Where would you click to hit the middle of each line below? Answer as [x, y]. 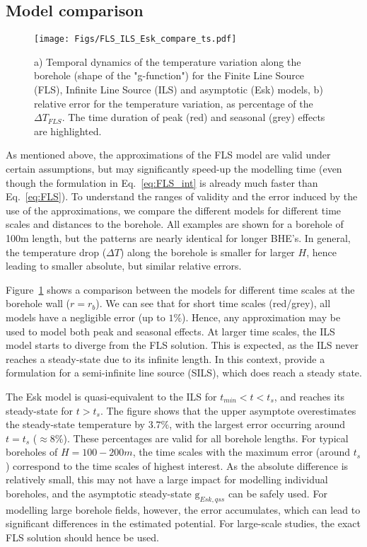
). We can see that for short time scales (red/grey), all [213, 303]
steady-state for [40, 410]
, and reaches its [309, 396]
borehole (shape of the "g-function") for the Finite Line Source [169, 75]
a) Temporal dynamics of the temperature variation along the [168, 61]
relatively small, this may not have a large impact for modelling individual [167, 479]
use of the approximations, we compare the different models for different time [174, 210]
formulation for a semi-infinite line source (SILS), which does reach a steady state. [184, 373]
